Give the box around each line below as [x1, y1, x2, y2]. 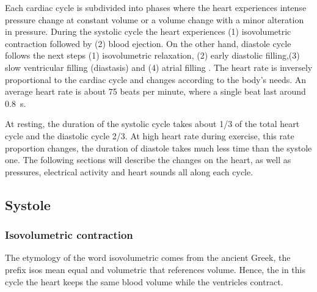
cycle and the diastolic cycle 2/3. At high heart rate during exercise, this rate [5, 129, 294, 142]
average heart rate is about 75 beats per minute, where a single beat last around [5, 85, 306, 98]
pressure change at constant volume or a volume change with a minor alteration [5, 13, 304, 26]
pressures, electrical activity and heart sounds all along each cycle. [5, 165, 253, 178]
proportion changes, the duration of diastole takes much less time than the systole [5, 141, 312, 154]
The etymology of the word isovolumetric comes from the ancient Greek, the [5, 251, 291, 264]
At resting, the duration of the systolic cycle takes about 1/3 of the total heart [5, 117, 300, 130]
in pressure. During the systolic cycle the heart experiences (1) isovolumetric [5, 25, 291, 38]
